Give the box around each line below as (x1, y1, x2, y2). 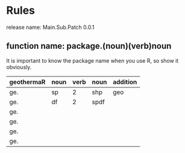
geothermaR (9, 78, 46, 86)
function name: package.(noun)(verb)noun (6, 41, 172, 51)
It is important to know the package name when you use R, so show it (6, 57, 179, 64)
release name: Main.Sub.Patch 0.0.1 (6, 23, 95, 31)
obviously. (6, 63, 32, 70)
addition (112, 78, 137, 86)
